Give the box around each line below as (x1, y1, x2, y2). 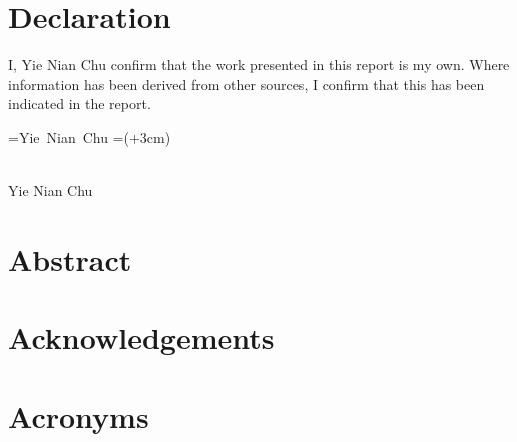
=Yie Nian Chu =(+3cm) (8, 126, 171, 147)
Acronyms (8, 395, 149, 436)
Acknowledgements (8, 317, 275, 358)
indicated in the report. (8, 93, 151, 114)
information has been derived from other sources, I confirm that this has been (8, 73, 485, 94)
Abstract (8, 238, 132, 279)
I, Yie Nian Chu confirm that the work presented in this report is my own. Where (8, 54, 510, 75)
